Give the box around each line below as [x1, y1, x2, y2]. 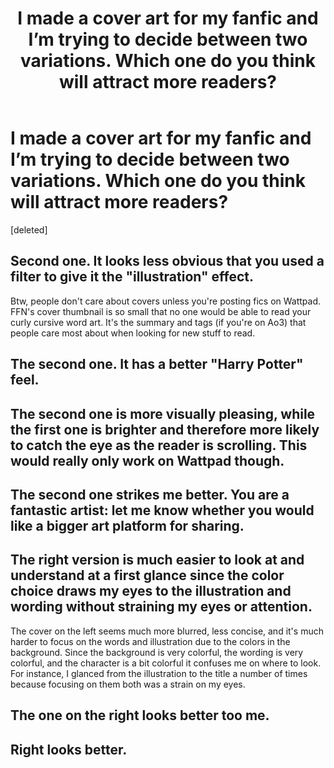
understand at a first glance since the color [10, 567, 285, 584]
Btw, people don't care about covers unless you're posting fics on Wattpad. [10, 295, 322, 307]
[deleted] [10, 223, 48, 236]
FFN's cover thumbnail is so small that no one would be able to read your [10, 305, 312, 317]
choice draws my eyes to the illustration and [10, 583, 292, 600]
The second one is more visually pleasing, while [10, 405, 316, 422]
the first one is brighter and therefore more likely [10, 421, 320, 438]
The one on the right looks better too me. [10, 707, 270, 724]
